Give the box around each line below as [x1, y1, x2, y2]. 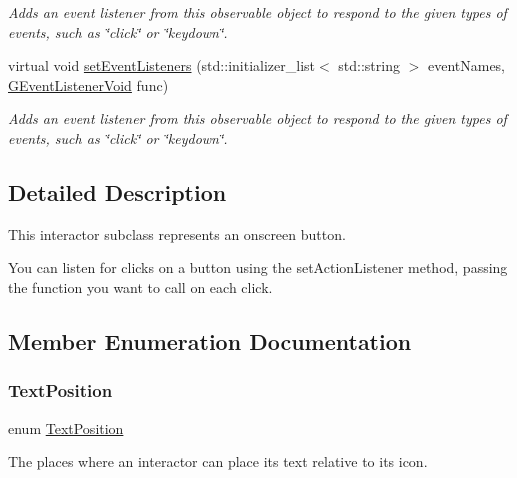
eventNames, [427, 55, 506, 76]
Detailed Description [8, 176, 227, 207]
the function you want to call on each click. [8, 276, 273, 297]
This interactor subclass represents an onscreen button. [8, 223, 346, 244]
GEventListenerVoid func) [8, 74, 169, 95]
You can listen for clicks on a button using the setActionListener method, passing [8, 257, 508, 278]
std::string [338, 55, 400, 76]
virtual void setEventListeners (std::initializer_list [8, 55, 315, 76]
